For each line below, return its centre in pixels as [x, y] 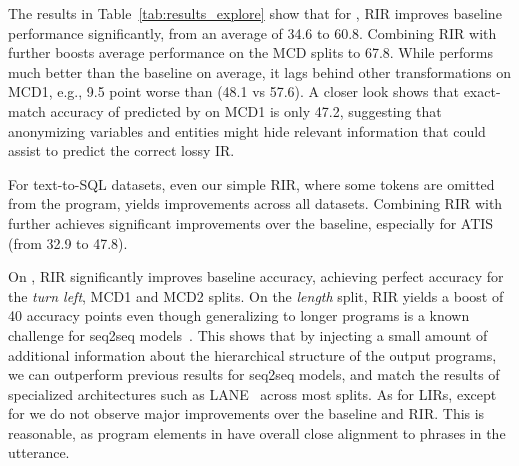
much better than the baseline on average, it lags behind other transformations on [259, 71]
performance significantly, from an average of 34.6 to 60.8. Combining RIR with [252, 32]
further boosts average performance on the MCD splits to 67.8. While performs [251, 52]
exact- [482, 91]
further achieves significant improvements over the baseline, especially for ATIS [251, 222]
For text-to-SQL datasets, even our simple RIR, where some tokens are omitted [251, 183]
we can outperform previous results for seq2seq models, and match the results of [254, 374]
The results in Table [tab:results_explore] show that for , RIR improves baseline [255, 13]
